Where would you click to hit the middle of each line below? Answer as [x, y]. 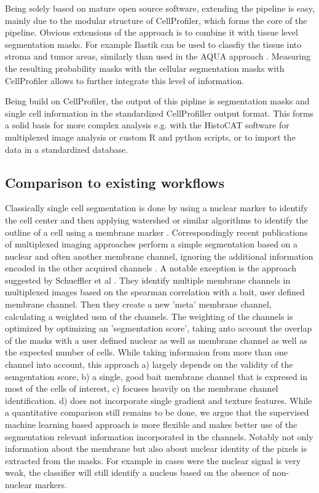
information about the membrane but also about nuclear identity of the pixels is [156, 448]
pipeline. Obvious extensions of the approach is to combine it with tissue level [152, 32]
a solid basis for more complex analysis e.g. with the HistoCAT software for [147, 125]
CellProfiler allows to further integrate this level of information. [125, 80]
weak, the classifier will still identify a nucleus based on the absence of [137, 472]
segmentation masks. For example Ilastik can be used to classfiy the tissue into [153, 44]
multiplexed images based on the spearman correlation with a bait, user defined [155, 292]
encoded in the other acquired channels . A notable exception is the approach [151, 268]
